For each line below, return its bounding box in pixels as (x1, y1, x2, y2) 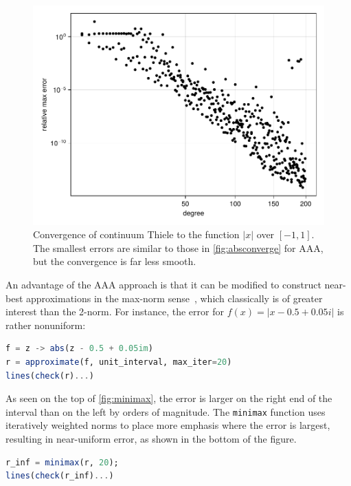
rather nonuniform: (5, 317, 86, 332)
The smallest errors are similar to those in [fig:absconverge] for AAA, (33, 240, 324, 255)
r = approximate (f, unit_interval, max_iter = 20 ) (5, 357, 232, 368)
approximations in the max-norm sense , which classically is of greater (26, 290, 323, 305)
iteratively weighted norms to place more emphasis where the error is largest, (5, 418, 330, 432)
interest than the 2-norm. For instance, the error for (5, 304, 224, 319)
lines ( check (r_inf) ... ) (5, 471, 114, 481)
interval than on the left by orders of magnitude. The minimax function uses (5, 404, 326, 419)
